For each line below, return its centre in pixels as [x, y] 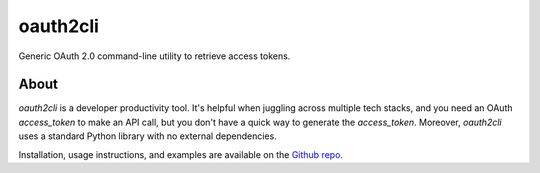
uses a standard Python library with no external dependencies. [147, 136]
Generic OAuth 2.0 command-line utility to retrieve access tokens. [154, 56]
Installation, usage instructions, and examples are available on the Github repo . [181, 154]
